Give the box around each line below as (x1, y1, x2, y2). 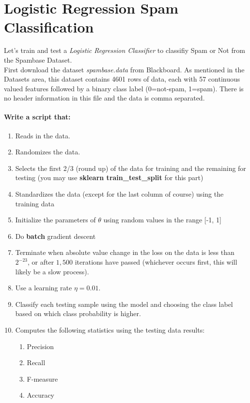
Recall (27, 357, 46, 368)
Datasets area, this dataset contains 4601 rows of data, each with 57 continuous (4, 74, 240, 84)
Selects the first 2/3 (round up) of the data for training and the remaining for (15, 163, 246, 173)
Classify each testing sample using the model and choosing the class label (15, 299, 233, 309)
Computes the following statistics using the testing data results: (15, 324, 205, 335)
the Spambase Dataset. (4, 54, 72, 65)
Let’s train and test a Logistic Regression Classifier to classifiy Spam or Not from (4, 45, 245, 55)
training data (15, 198, 54, 208)
